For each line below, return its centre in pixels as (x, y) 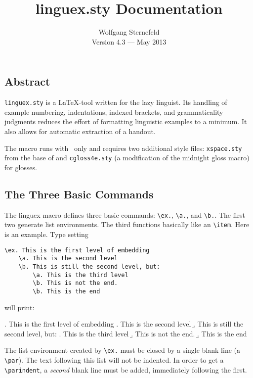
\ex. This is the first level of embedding (77, 250)
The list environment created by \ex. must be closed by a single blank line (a (122, 350)
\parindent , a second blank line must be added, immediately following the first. (126, 369)
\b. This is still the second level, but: (89, 266)
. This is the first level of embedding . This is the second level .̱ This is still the (124, 324)
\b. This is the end (66, 291)
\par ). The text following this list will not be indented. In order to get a (114, 359)
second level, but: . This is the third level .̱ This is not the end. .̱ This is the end (126, 333)
